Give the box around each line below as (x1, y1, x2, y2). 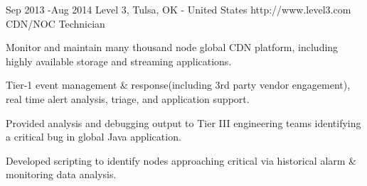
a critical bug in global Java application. (6, 129, 181, 144)
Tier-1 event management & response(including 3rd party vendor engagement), (6, 77, 351, 92)
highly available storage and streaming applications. (6, 53, 232, 68)
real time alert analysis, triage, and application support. (6, 91, 250, 106)
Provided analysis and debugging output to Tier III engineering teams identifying (6, 115, 361, 130)
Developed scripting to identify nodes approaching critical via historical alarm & (6, 153, 356, 168)
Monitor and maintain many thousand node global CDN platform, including (6, 40, 339, 55)
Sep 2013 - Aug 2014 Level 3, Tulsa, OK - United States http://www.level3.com (6, 2, 351, 16)
